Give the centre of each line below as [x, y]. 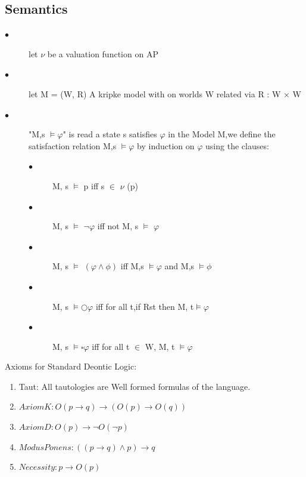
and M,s [179, 266]
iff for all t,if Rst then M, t [145, 306]
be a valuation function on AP [103, 53]
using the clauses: [237, 145]
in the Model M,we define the [222, 134]
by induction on [166, 145]
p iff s [94, 185]
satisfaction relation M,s [73, 145]
